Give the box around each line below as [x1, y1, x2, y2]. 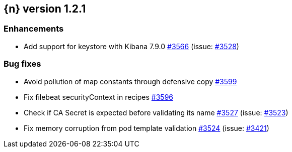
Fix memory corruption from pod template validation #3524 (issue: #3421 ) [24, 123, 269, 132]
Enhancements [4, 24, 64, 34]
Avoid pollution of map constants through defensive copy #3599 [24, 77, 237, 86]
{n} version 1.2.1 [4, 3, 86, 15]
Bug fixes [4, 59, 41, 69]
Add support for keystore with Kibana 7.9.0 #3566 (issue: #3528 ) [24, 42, 239, 51]
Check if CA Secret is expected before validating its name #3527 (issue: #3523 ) [24, 108, 288, 117]
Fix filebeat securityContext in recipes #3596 [24, 92, 174, 101]
